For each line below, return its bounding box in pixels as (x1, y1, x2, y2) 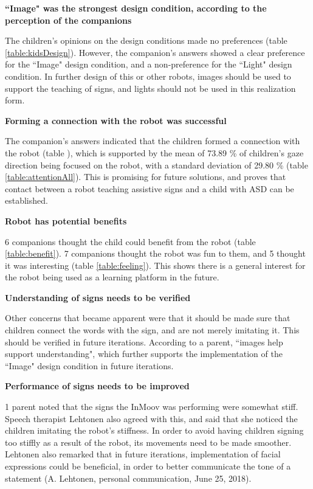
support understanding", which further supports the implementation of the (5, 347, 283, 360)
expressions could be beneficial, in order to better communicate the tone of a (5, 460, 291, 472)
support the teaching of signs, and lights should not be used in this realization (5, 81, 296, 94)
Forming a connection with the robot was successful (5, 114, 227, 127)
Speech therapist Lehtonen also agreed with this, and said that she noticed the (5, 412, 298, 425)
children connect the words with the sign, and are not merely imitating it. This (5, 324, 300, 336)
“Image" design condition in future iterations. (5, 359, 174, 372)
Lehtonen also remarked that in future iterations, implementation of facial (5, 448, 281, 460)
